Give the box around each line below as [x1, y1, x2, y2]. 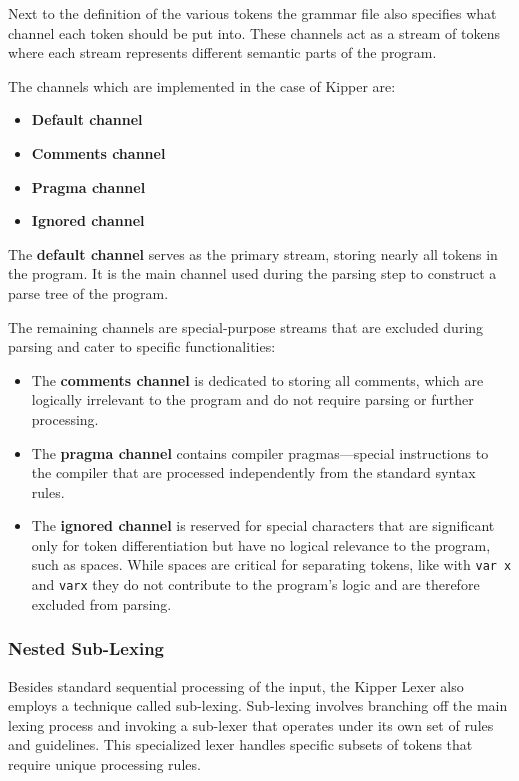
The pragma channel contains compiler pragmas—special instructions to [31, 442, 489, 463]
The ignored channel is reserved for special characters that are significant [31, 515, 495, 536]
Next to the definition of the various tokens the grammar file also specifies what [8, 3, 497, 23]
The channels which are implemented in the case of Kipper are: [8, 75, 396, 96]
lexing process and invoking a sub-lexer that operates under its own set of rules [8, 714, 494, 735]
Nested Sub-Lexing [8, 636, 165, 661]
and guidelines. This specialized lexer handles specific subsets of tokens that [8, 734, 473, 755]
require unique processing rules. [8, 753, 201, 774]
